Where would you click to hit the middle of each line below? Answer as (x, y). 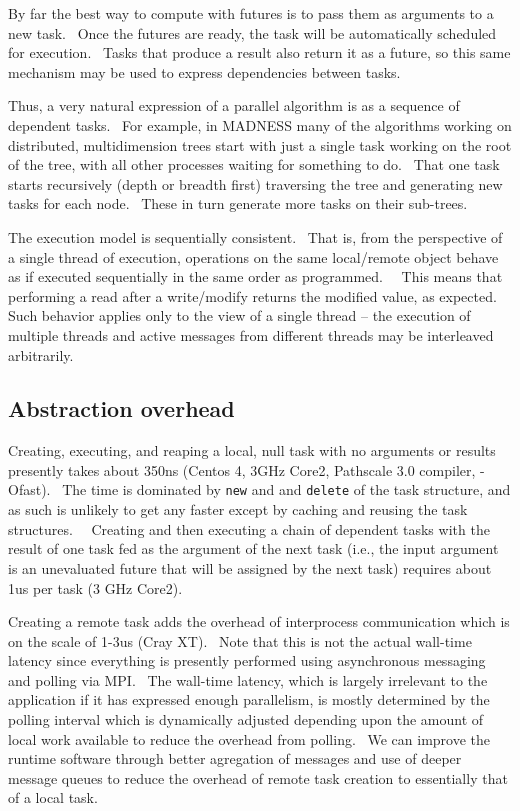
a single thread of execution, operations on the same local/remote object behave (253, 256)
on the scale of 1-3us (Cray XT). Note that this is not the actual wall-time (240, 640)
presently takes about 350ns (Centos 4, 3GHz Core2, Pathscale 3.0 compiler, (242, 469)
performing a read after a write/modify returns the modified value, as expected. (252, 295)
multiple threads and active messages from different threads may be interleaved (251, 334)
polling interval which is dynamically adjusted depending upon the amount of (246, 719)
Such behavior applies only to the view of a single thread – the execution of (239, 315)
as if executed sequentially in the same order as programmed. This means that (255, 276)
